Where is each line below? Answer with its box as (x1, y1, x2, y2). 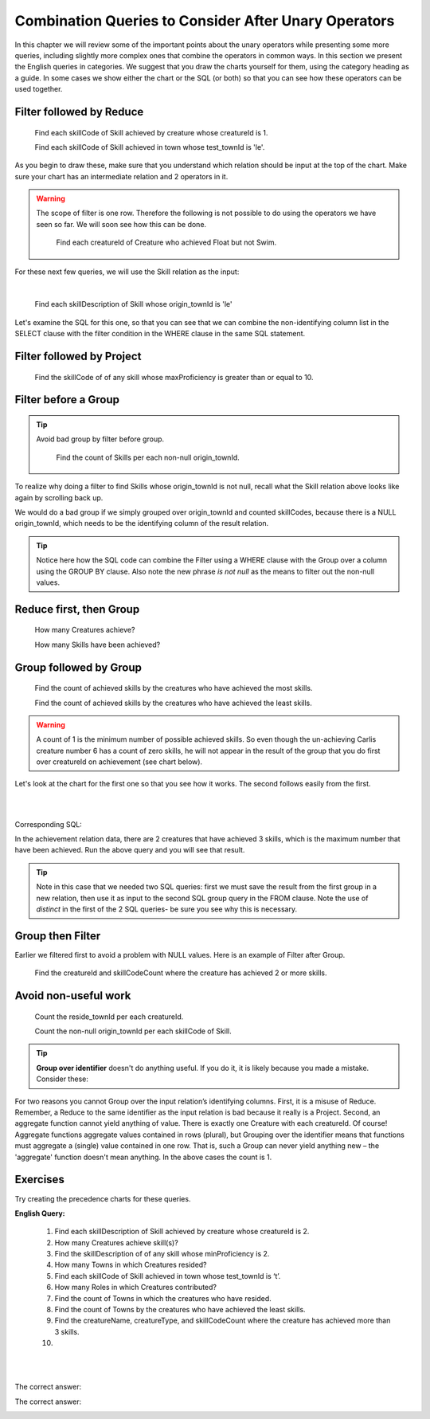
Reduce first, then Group (14, 602, 140, 616)
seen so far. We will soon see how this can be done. (36, 219, 207, 229)
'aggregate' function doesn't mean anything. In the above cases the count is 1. (14, 1152, 272, 1162)
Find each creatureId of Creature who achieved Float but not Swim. (56, 237, 277, 247)
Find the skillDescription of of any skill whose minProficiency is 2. (54, 1249, 270, 1259)
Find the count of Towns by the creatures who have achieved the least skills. (54, 1305, 306, 1315)
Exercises (14, 1173, 65, 1186)
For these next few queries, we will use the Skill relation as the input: (14, 267, 240, 276)
